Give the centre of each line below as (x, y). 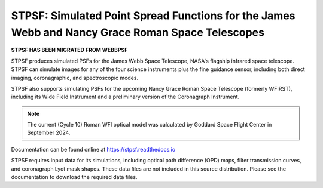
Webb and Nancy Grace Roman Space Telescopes (138, 32)
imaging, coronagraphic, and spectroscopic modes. (75, 78)
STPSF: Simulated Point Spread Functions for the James (153, 16)
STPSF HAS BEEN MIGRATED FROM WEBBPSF (69, 50)
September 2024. (49, 133)
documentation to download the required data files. (74, 177)
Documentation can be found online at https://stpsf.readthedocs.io (93, 149)
